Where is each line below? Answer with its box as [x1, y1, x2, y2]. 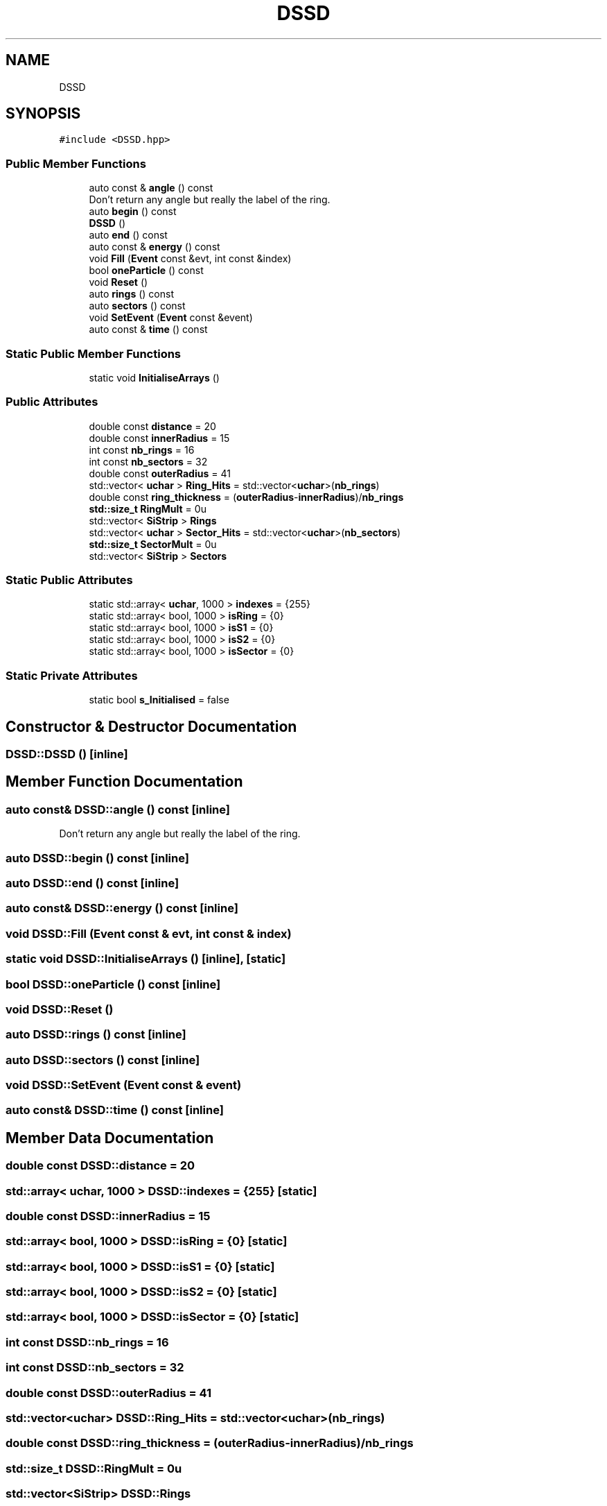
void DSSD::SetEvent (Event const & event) [6, 1078, 242, 1092]
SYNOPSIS [6, 105, 81, 123]
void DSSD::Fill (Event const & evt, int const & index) [6, 926, 292, 941]
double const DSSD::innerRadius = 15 [6, 1208, 211, 1223]
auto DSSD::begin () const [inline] [6, 850, 189, 865]
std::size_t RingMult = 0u [89, 502, 206, 515]
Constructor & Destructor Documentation [6, 717, 297, 735]
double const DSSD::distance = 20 [6, 1158, 195, 1173]
